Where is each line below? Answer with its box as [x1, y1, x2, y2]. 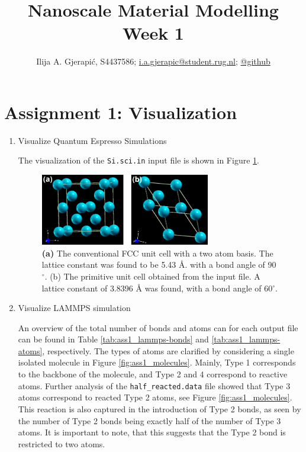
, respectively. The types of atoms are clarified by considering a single [42, 344, 294, 357]
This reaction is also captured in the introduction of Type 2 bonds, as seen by [18, 402, 301, 415]
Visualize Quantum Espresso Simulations [18, 134, 167, 146]
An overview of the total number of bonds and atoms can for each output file [18, 321, 298, 334]
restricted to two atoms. [18, 437, 105, 450]
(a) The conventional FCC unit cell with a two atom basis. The [41, 246, 273, 259]
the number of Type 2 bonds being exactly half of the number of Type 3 [18, 414, 281, 427]
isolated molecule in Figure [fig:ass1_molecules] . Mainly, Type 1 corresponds [18, 356, 296, 368]
